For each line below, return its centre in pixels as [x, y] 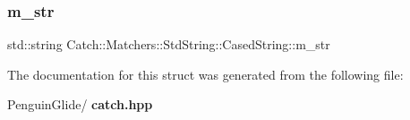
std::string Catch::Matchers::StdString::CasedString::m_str [169, 44]
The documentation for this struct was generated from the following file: [205, 74]
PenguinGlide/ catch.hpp [80, 104]
